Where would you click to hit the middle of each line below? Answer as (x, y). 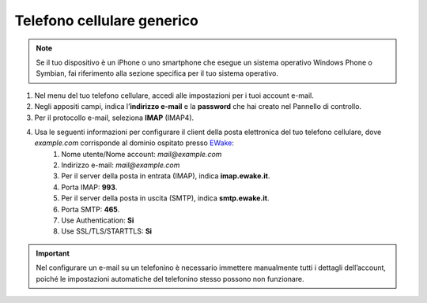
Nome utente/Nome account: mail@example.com (142, 154)
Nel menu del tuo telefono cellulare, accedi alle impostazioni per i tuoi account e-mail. (174, 95)
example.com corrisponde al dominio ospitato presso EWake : (134, 143)
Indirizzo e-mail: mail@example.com (121, 165)
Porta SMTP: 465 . (91, 209)
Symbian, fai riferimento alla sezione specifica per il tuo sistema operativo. (157, 73)
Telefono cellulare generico (107, 21)
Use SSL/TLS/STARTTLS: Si (107, 231)
